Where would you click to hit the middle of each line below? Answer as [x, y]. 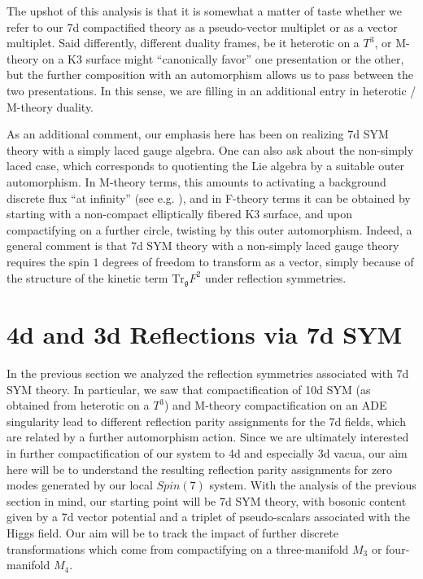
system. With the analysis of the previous [313, 485]
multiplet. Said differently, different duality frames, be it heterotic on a [183, 43]
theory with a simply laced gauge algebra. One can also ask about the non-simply [210, 149]
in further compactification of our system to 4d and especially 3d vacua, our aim [207, 453]
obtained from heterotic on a [78, 405]
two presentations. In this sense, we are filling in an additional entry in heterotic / [211, 90]
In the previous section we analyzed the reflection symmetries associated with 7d [208, 373]
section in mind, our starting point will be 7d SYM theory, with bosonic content [207, 500]
